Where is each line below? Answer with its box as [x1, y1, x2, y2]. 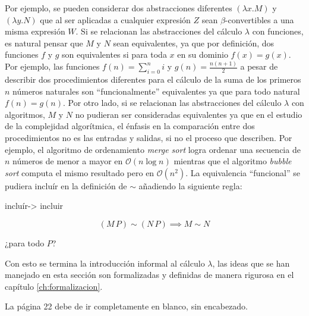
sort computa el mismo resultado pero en [5, 166, 154, 179]
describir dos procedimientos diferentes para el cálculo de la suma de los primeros [5, 73, 301, 86]
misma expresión [5, 25, 65, 37]
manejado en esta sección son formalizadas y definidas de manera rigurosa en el [5, 268, 294, 281]
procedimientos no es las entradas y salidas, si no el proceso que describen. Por [5, 132, 292, 144]
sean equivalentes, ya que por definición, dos [113, 36, 275, 49]
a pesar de [240, 60, 278, 73]
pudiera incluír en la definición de [5, 179, 127, 192]
